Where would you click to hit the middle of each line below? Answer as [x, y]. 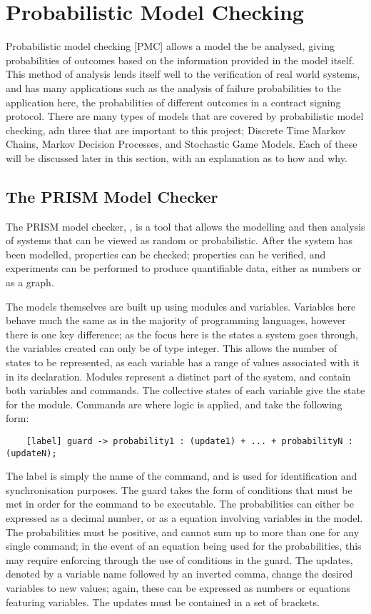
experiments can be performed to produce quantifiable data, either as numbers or [184, 268]
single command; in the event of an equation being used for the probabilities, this [184, 546]
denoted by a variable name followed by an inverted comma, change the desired [179, 574]
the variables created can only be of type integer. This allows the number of [172, 348]
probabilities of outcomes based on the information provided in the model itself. [180, 60]
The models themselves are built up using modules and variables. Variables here [181, 306]
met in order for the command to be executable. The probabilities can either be [180, 504]
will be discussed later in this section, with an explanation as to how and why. [177, 157]
